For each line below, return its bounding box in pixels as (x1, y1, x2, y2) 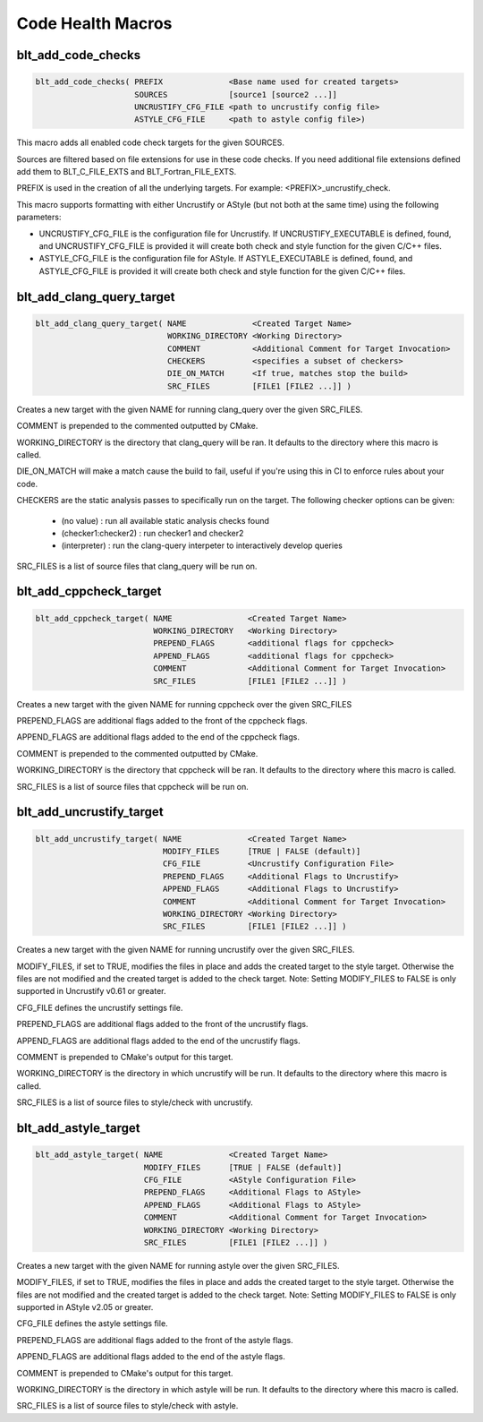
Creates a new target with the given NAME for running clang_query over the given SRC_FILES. (16, 404, 363, 415)
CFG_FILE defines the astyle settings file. (16, 1318, 169, 1329)
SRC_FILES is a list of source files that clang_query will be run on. (16, 561, 258, 571)
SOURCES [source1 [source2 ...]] (134, 90, 338, 99)
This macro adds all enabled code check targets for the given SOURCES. (16, 137, 285, 148)
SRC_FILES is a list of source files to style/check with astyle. (16, 1401, 239, 1411)
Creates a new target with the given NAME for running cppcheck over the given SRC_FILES (16, 698, 352, 709)
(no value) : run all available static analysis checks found (61, 515, 270, 526)
